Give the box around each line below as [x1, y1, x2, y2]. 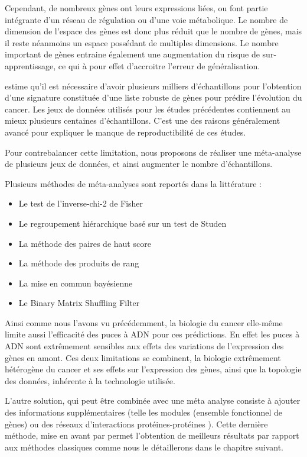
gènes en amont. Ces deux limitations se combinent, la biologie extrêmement [5, 351, 281, 363]
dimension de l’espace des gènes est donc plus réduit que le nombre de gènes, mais [5, 25, 302, 37]
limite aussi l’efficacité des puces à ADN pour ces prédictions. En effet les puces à [5, 328, 300, 340]
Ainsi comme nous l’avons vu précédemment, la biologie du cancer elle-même [5, 316, 283, 329]
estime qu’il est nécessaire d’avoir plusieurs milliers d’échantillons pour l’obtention [5, 79, 302, 92]
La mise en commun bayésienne [18, 276, 133, 289]
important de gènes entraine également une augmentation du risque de [5, 48, 260, 60]
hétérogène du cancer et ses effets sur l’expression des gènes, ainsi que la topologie [5, 363, 302, 375]
